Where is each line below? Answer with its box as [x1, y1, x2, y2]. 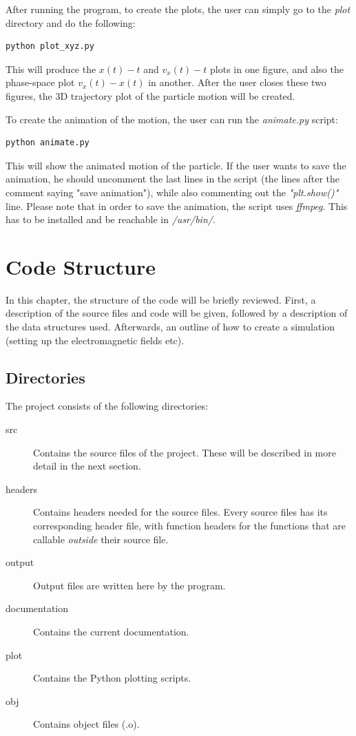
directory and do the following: [6, 15, 136, 30]
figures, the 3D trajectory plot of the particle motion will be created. [6, 88, 295, 103]
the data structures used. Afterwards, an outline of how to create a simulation [6, 319, 335, 334]
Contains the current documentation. [33, 624, 189, 638]
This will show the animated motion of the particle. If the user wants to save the [6, 158, 346, 172]
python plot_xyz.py [6, 41, 94, 52]
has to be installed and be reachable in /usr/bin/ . [6, 212, 216, 227]
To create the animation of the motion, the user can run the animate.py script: [6, 112, 338, 126]
